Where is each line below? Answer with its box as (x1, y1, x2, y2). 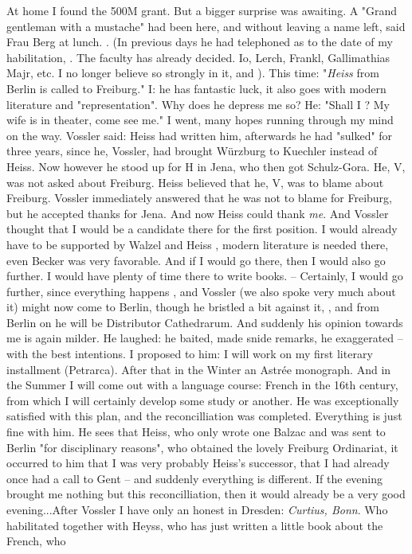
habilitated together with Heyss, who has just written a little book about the (6, 517, 383, 533)
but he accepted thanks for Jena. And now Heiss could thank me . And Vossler (6, 205, 389, 221)
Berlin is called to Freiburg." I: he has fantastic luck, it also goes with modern (6, 80, 386, 96)
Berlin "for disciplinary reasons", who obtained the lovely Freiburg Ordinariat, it (6, 439, 398, 455)
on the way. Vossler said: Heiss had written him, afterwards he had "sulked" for (6, 127, 393, 143)
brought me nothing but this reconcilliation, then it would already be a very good (6, 486, 406, 502)
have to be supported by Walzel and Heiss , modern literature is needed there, (6, 236, 389, 252)
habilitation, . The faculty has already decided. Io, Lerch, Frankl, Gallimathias (6, 49, 390, 65)
